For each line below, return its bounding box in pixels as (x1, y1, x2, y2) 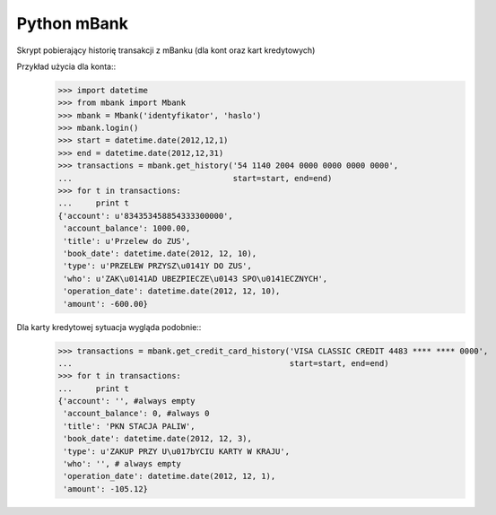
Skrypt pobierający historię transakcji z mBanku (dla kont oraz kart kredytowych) (16, 45, 316, 56)
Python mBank (16, 13, 129, 33)
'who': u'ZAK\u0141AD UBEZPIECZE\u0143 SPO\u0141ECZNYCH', (63, 274, 328, 284)
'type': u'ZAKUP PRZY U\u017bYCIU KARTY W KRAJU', (63, 446, 291, 457)
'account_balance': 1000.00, (63, 223, 191, 233)
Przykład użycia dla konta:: (16, 61, 117, 72)
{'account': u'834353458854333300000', (57, 211, 233, 221)
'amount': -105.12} (63, 484, 148, 493)
